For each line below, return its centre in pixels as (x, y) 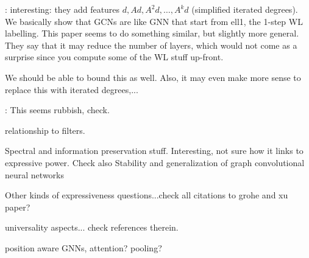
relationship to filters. (45, 130)
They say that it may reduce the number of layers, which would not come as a (151, 45)
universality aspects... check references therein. (92, 227)
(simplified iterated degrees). (245, 9)
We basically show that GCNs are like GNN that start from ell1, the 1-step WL (154, 21)
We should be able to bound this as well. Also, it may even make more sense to (153, 77)
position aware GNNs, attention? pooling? (83, 247)
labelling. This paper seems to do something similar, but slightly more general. (152, 33)
